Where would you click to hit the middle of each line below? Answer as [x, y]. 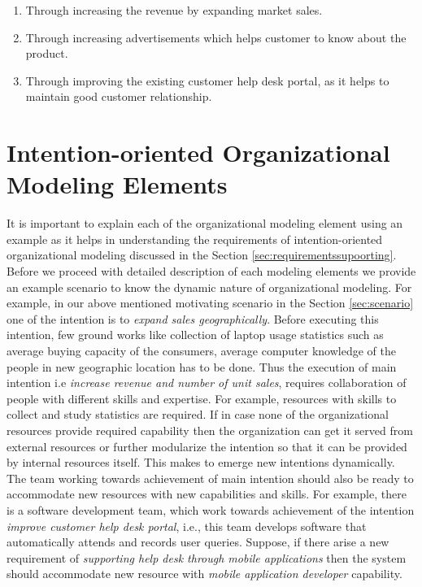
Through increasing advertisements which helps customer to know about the [216, 37]
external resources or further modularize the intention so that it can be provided [207, 446]
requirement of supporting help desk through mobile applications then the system [207, 557]
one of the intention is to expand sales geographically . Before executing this [193, 318]
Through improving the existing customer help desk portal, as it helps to [207, 80]
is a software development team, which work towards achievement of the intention [211, 509]
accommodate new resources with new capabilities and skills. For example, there [207, 494]
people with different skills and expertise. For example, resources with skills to [202, 398]
